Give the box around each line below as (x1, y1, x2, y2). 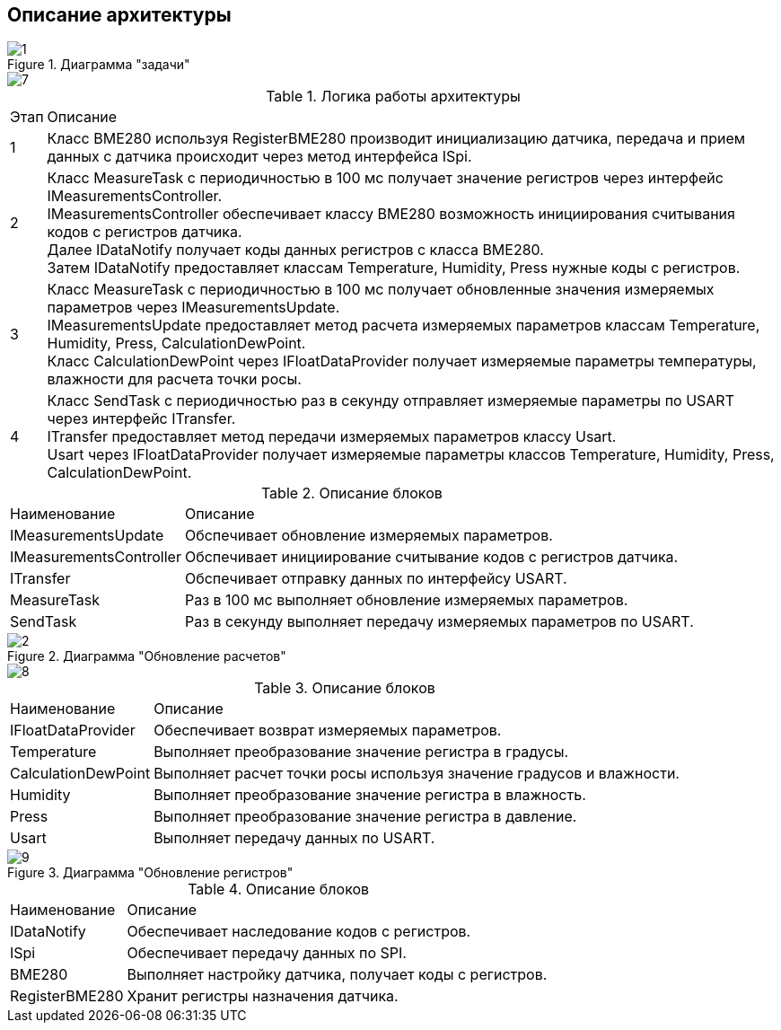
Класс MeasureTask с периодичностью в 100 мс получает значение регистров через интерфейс (47, 169, 724, 188)
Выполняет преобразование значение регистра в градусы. (154, 743, 569, 761)
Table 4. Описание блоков (188, 880, 370, 899)
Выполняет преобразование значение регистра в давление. (154, 807, 577, 826)
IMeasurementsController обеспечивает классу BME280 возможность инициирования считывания (47, 205, 735, 224)
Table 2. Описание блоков (260, 484, 443, 503)
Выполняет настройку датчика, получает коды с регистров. (127, 965, 548, 984)
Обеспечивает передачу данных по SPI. (127, 944, 407, 963)
